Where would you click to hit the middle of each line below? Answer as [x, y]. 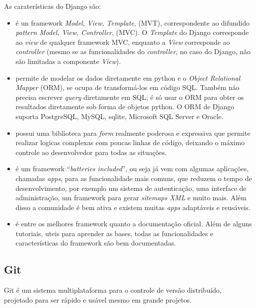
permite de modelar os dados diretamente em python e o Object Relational [128, 77]
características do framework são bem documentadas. [96, 243]
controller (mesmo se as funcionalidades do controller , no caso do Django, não [133, 51]
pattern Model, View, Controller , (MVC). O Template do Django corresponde [132, 32]
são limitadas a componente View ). [68, 61]
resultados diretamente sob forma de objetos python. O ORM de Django [125, 107]
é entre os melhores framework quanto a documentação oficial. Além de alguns [134, 224]
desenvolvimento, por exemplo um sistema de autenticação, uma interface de [131, 188]
